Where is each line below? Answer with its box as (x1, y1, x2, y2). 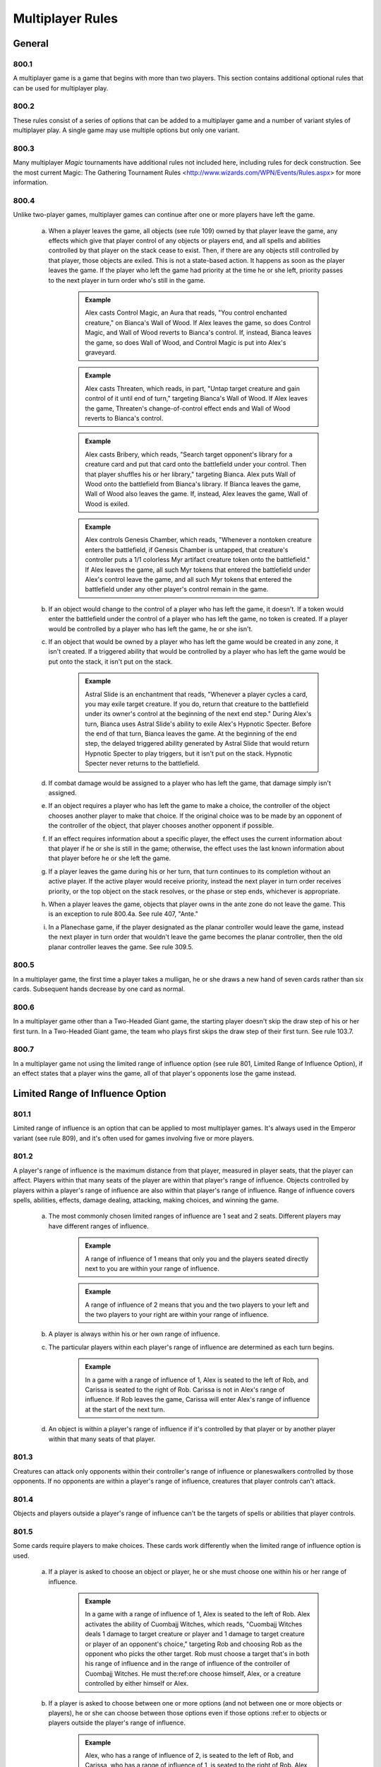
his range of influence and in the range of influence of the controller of (85, 1660, 291, 1668)
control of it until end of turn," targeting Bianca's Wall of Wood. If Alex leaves (85, 394, 308, 403)
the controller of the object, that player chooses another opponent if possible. (48, 821, 274, 830)
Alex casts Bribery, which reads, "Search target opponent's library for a (85, 450, 293, 459)
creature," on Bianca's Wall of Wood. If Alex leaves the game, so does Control (85, 318, 311, 327)
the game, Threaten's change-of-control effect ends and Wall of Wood (85, 404, 291, 413)
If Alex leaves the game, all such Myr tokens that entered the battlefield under (85, 565, 311, 574)
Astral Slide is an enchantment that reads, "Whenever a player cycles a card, (85, 690, 308, 698)
